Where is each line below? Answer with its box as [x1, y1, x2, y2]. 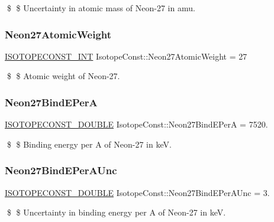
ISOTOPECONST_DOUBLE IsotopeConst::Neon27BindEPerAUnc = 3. [5, 186, 270, 198]
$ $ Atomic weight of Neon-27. [7, 70, 120, 82]
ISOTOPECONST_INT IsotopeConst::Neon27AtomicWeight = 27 [5, 50, 247, 62]
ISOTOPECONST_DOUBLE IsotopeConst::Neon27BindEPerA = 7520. [5, 118, 268, 130]
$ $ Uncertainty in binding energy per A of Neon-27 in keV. [7, 206, 226, 218]
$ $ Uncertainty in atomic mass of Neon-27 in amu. [7, 2, 195, 14]
